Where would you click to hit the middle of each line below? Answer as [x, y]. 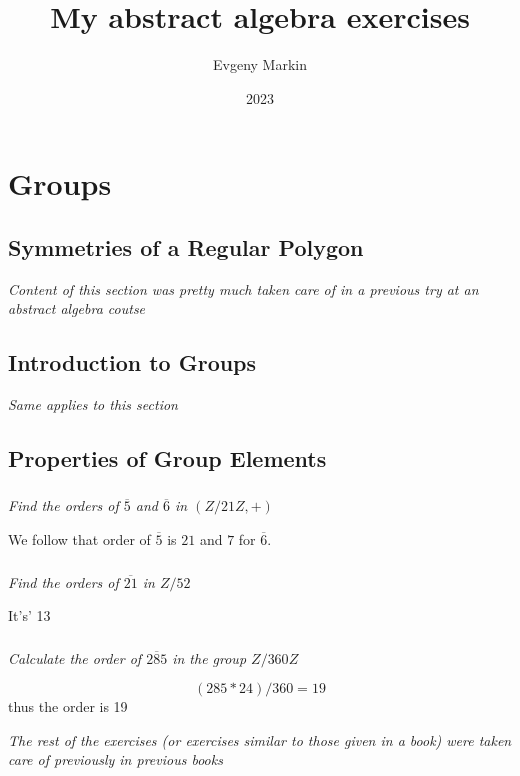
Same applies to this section [93, 404]
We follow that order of [79, 538]
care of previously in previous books [115, 759]
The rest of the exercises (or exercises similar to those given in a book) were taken [260, 739]
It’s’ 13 [29, 615]
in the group [209, 657]
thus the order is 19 [68, 706]
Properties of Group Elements [167, 458]
